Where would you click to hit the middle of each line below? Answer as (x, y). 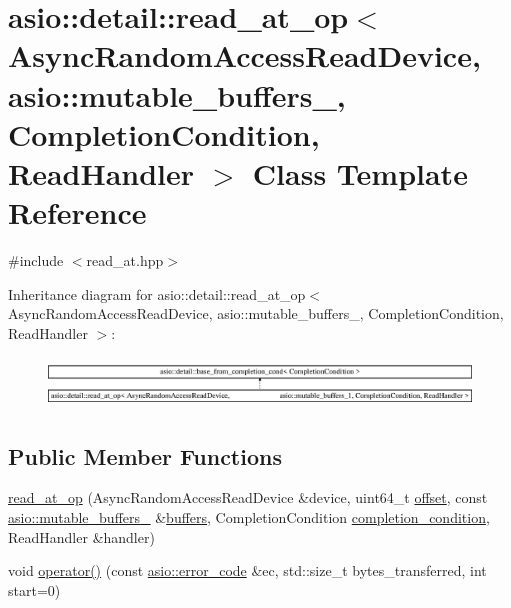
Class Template (360, 172)
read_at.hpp (125, 260)
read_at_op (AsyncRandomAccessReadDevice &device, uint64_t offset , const (248, 497)
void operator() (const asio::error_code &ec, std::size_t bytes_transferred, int (247, 570)
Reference (77, 212)
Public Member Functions (145, 455)
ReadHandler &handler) (81, 536)
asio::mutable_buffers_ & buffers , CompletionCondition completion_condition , (249, 516)
